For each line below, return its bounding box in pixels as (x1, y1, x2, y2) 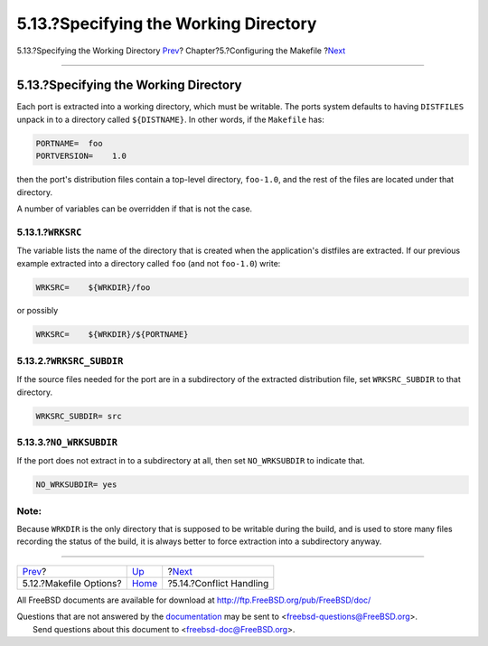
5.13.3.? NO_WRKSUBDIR (16, 435, 117, 448)
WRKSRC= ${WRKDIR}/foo (35, 282, 151, 293)
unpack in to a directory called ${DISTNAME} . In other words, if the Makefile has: (16, 114, 324, 125)
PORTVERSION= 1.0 (35, 151, 127, 162)
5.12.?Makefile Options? (22, 576, 122, 589)
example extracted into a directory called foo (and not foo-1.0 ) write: (16, 257, 281, 268)
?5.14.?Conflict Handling (167, 576, 269, 589)
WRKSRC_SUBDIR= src (35, 411, 122, 421)
